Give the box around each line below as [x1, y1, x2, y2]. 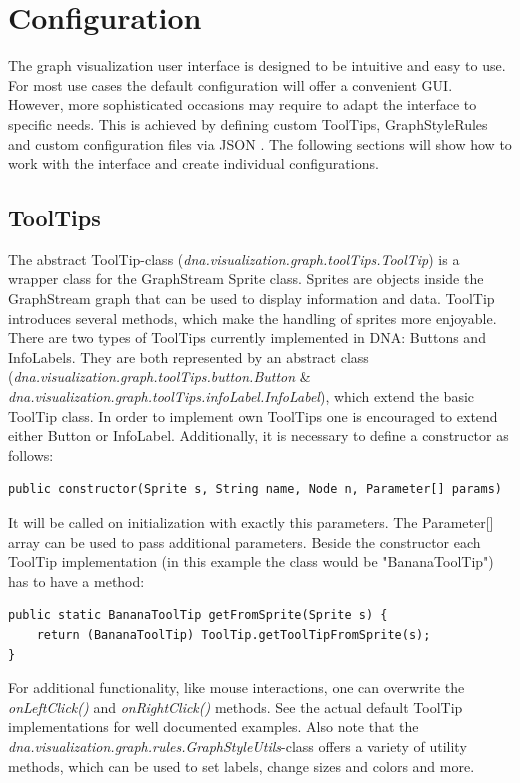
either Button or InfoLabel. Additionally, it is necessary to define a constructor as [8, 425, 509, 446]
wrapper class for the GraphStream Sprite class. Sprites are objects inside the [8, 268, 484, 289]
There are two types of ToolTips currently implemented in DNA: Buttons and [8, 327, 486, 348]
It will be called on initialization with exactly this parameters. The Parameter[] [8, 512, 494, 533]
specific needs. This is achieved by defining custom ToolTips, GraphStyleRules [8, 113, 488, 134]
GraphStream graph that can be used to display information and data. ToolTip [8, 288, 495, 309]
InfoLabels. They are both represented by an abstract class [8, 346, 369, 367]
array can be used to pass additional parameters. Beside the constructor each [8, 531, 481, 552]
